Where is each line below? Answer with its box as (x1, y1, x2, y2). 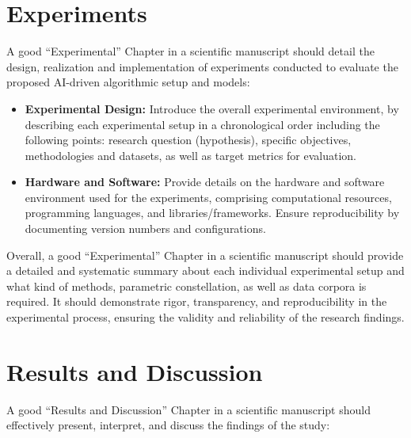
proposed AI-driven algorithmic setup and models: (6, 74, 250, 90)
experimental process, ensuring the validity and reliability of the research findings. (6, 309, 405, 326)
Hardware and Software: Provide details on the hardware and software (25, 173, 385, 190)
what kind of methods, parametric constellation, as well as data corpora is (6, 277, 367, 294)
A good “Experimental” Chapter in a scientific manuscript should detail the (6, 43, 375, 59)
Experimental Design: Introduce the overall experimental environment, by (25, 100, 399, 116)
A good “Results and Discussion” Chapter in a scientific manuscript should (6, 401, 371, 417)
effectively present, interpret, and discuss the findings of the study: (6, 417, 330, 433)
